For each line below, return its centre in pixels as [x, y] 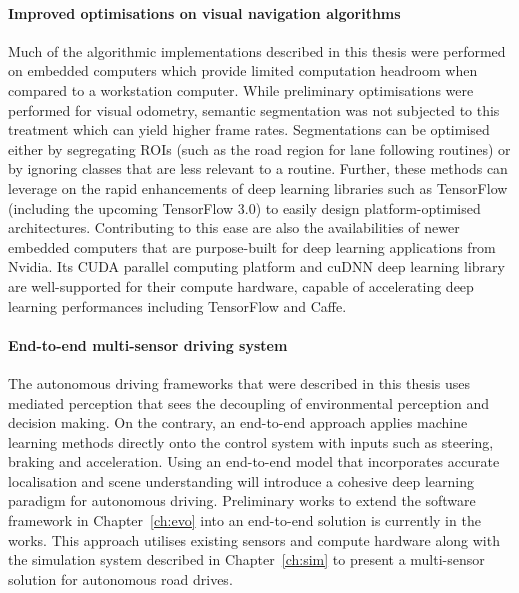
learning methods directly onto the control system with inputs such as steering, [251, 441]
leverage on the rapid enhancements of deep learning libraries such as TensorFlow [258, 187]
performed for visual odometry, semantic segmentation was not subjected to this [254, 109]
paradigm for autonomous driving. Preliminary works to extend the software [242, 500]
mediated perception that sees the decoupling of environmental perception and [248, 402]
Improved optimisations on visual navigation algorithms [204, 12]
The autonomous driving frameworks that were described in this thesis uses [239, 382]
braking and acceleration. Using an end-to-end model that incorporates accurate [254, 461]
